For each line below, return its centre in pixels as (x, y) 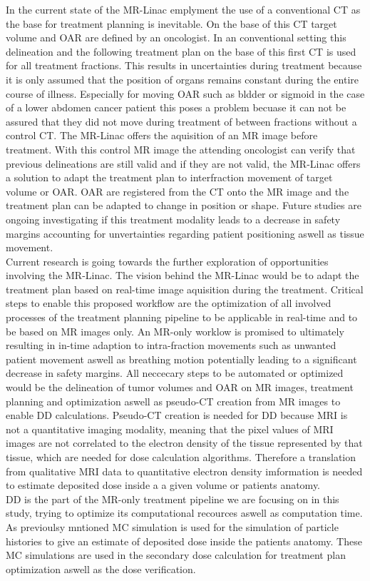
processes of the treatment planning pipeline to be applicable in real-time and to (182, 317)
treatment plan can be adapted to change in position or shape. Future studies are (184, 205)
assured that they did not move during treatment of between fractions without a (181, 121)
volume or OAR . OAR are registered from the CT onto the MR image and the (178, 191)
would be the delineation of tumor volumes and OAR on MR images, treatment (180, 387)
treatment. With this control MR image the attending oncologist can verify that (181, 149)
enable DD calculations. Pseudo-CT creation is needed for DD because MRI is (177, 415)
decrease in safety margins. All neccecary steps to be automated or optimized (175, 373)
